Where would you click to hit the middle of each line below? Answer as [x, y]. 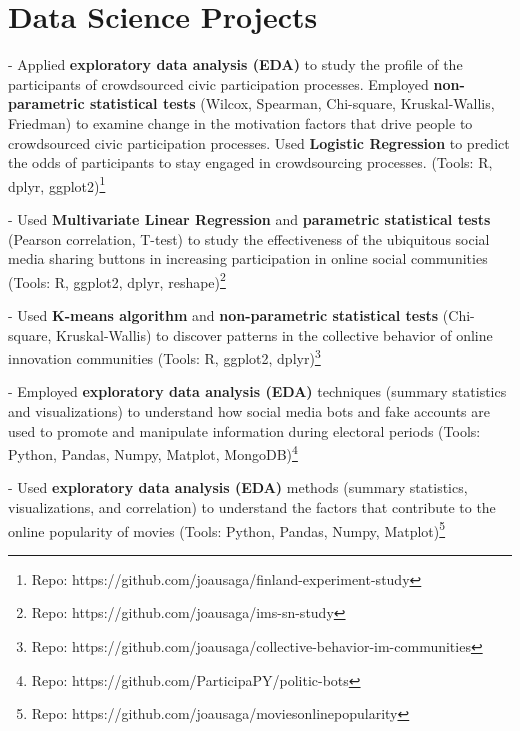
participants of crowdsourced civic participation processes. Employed [218, 83]
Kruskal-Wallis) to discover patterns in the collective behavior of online [274, 334]
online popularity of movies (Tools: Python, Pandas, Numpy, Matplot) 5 [227, 529]
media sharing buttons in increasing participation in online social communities [248, 258]
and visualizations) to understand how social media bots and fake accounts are [249, 411]
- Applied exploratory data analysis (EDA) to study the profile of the [235, 64]
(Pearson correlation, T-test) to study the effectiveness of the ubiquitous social [249, 238]
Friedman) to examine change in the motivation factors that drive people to [240, 122]
